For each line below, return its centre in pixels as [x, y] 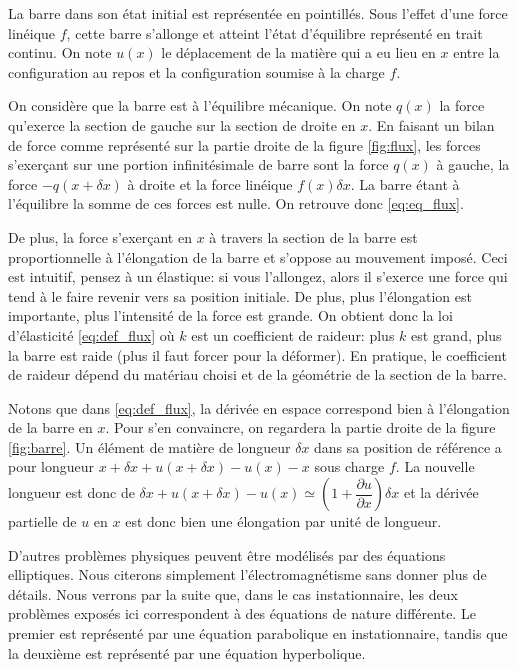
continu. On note [60, 52]
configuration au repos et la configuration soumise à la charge [196, 71]
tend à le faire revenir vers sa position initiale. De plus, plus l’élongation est [240, 295]
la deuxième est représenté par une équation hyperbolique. [187, 652]
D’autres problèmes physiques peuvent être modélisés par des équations [227, 554]
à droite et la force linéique [210, 183]
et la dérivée [441, 492]
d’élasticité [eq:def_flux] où [91, 334]
